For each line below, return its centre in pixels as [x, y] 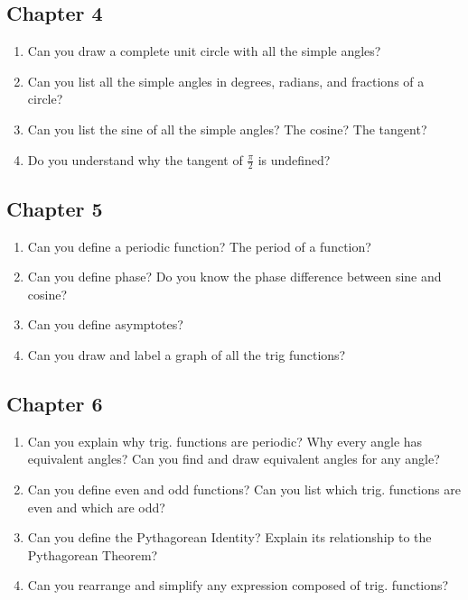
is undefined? [294, 159]
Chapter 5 [55, 208]
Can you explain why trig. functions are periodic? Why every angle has [225, 441]
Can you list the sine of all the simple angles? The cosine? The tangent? [227, 129]
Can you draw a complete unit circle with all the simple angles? [204, 51]
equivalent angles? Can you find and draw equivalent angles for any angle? [234, 459]
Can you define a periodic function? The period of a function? [199, 246]
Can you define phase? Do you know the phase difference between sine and [234, 277]
